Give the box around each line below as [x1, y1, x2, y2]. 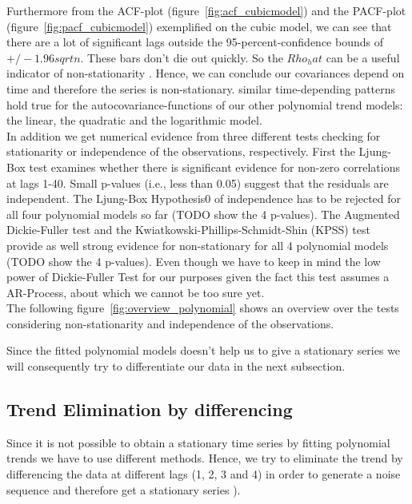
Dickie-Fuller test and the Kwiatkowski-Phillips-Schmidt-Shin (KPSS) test [6, 221, 370, 238]
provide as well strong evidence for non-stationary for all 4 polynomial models [6, 236, 389, 253]
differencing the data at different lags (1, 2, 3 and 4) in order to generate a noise [6, 466, 401, 482]
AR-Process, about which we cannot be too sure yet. [6, 284, 265, 300]
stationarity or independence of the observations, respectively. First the [6, 143, 355, 160]
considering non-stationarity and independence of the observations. [6, 315, 334, 331]
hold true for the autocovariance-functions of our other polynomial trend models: [6, 96, 403, 113]
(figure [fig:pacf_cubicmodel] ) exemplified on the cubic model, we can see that [6, 18, 392, 34]
